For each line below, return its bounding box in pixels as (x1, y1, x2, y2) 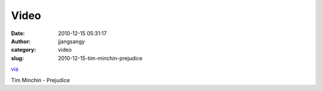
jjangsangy (58, 37, 85, 45)
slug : (11, 54, 24, 62)
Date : (11, 30, 25, 37)
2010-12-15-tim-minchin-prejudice (58, 54, 143, 62)
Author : (11, 37, 31, 45)
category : (11, 46, 36, 54)
